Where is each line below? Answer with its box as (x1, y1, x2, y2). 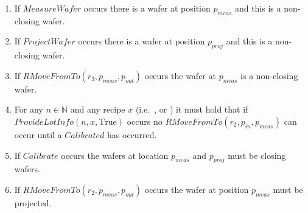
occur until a (14, 128, 62, 141)
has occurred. (107, 128, 157, 141)
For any (14, 103, 43, 116)
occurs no (127, 114, 163, 127)
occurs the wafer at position (144, 183, 249, 195)
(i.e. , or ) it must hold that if (135, 103, 248, 116)
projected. (14, 196, 52, 209)
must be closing (228, 148, 286, 161)
